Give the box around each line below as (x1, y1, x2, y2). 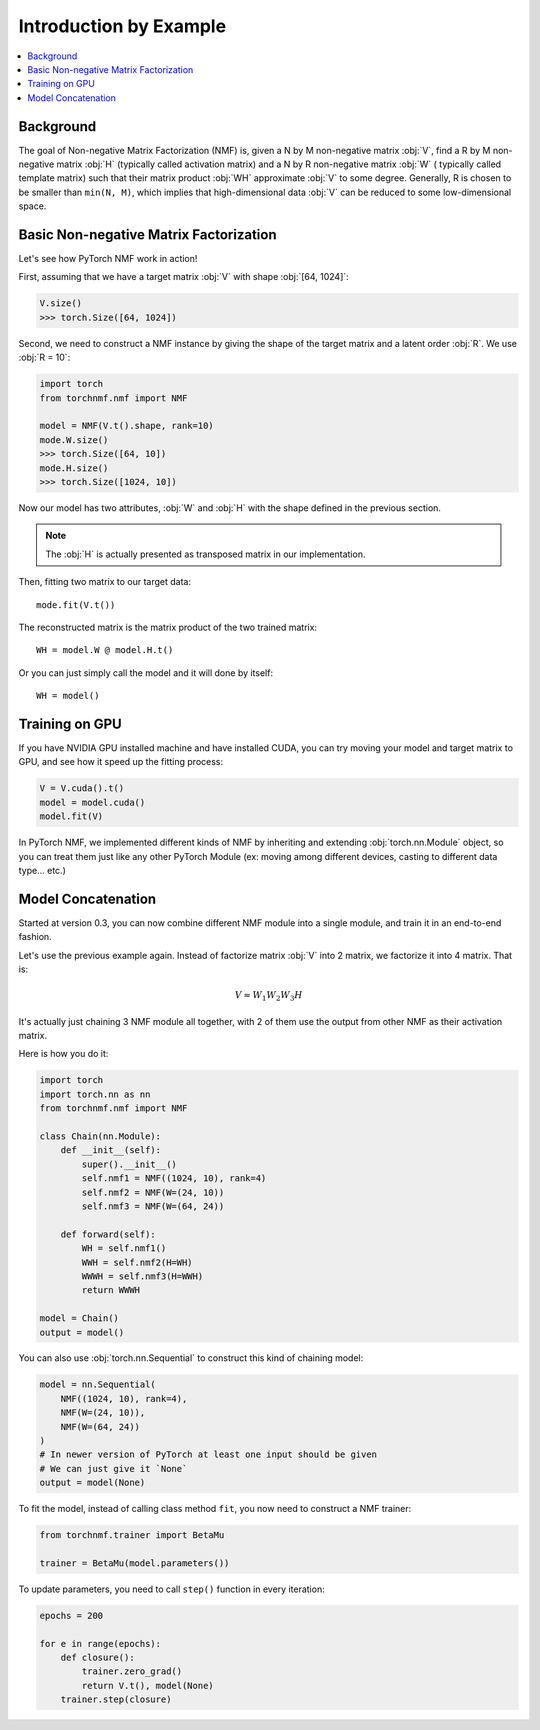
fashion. (18, 931, 52, 943)
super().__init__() (81, 1158, 177, 1170)
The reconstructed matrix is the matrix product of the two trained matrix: (18, 621, 318, 633)
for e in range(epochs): (39, 1638, 162, 1649)
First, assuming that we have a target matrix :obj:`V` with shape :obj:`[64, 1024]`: (18, 271, 349, 283)
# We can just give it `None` (39, 1463, 188, 1474)
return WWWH (81, 1285, 140, 1296)
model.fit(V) (39, 811, 104, 822)
